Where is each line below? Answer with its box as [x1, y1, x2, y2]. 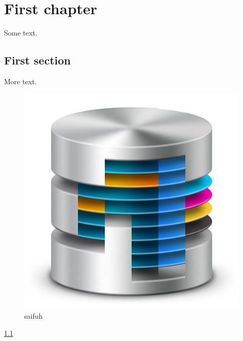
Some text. [4, 27, 37, 38]
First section [4, 52, 71, 68]
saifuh [24, 311, 43, 321]
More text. [4, 76, 37, 86]
